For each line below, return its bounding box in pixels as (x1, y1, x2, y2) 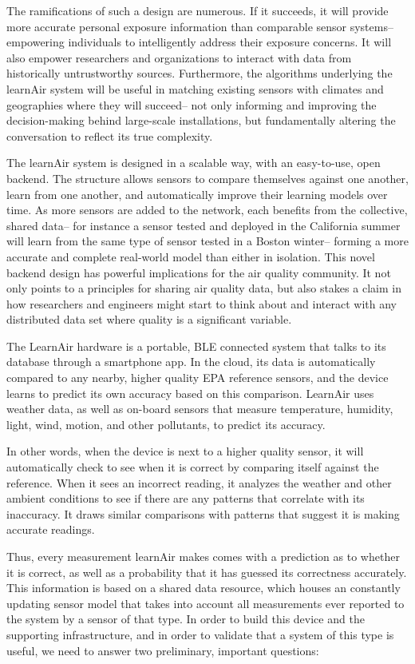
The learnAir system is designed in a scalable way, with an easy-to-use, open (6, 154, 381, 171)
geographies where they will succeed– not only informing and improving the (6, 96, 377, 113)
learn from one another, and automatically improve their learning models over (6, 185, 388, 202)
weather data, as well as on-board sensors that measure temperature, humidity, (6, 400, 393, 417)
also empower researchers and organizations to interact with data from (6, 49, 352, 66)
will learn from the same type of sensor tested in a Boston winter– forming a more (6, 233, 409, 249)
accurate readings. (6, 521, 95, 538)
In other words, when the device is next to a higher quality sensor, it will (6, 443, 364, 459)
